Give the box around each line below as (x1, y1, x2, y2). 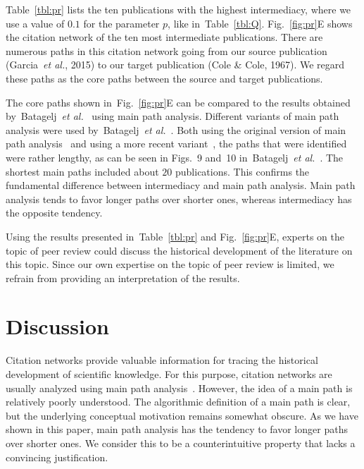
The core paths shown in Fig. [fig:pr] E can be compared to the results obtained (6, 95, 351, 109)
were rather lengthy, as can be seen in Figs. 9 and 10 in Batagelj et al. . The (6, 150, 344, 164)
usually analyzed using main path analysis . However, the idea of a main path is (6, 380, 353, 395)
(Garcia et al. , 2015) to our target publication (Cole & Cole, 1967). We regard (6, 57, 345, 72)
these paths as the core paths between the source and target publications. (6, 71, 323, 85)
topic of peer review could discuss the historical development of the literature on (6, 243, 353, 257)
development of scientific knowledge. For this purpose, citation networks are (6, 367, 332, 381)
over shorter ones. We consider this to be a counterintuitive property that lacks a (6, 435, 356, 450)
